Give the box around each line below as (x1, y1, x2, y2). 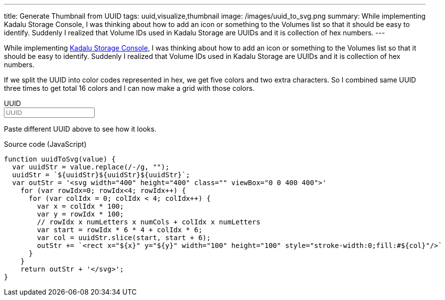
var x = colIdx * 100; (37, 202, 124, 210)
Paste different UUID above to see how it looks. (4, 125, 157, 133)
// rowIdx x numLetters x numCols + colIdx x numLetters (37, 218, 261, 226)
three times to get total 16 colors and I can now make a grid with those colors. (4, 84, 255, 92)
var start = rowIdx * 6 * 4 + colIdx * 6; (37, 226, 203, 234)
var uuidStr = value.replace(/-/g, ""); (12, 163, 170, 171)
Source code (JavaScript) (4, 140, 87, 148)
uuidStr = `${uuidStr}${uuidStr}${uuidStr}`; (12, 171, 190, 179)
